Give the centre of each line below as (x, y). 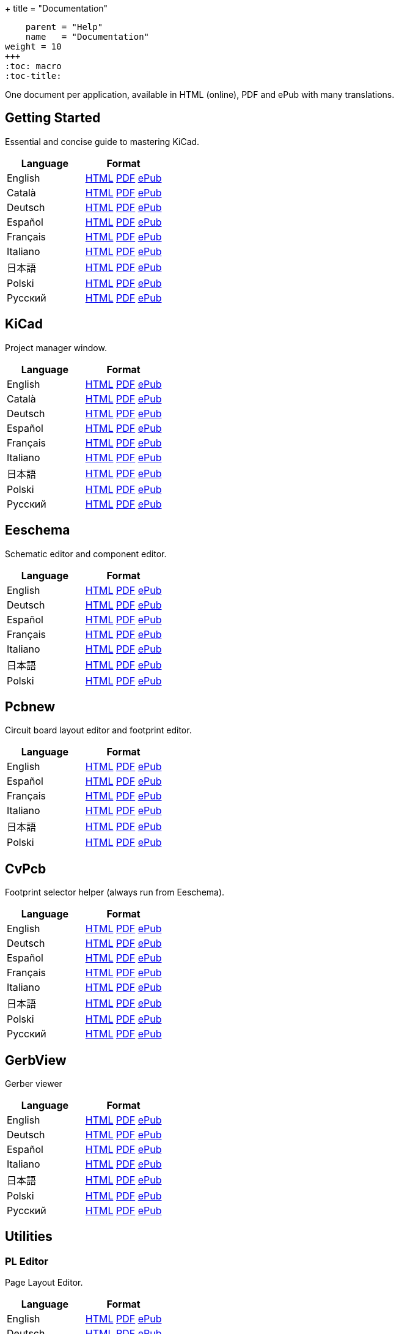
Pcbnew (30, 706)
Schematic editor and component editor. (86, 554)
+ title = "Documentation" (57, 8)
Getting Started (53, 118)
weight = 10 (33, 46)
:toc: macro (33, 66)
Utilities (29, 1237)
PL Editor (27, 1261)
